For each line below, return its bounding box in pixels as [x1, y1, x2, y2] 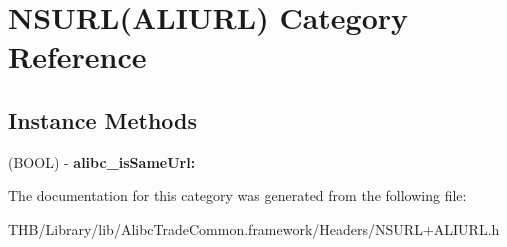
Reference [8, 36, 147, 77]
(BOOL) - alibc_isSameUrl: [8, 151, 196, 172]
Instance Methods [8, 104, 197, 135]
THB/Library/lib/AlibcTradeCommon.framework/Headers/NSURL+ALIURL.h [8, 218, 500, 239]
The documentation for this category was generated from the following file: [8, 185, 467, 206]
